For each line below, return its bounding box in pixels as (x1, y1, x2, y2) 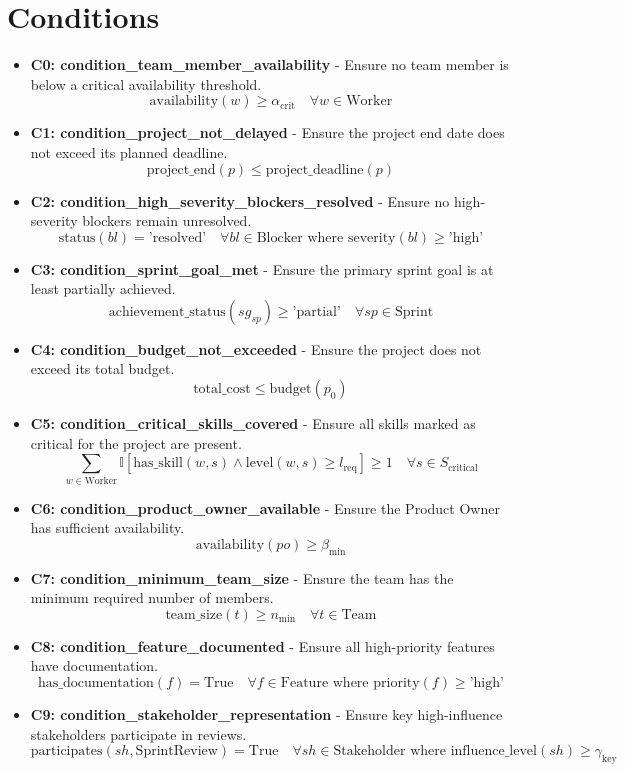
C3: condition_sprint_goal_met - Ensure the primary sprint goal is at (30, 258, 494, 279)
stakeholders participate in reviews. (30, 723, 247, 744)
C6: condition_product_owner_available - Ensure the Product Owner (30, 497, 500, 518)
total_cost (193, 382, 251, 397)
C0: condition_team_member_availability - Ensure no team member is (30, 54, 509, 75)
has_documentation (37, 675, 154, 690)
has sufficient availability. (30, 517, 185, 538)
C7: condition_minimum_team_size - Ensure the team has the (30, 567, 454, 588)
